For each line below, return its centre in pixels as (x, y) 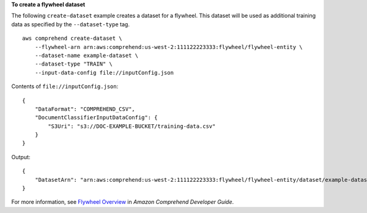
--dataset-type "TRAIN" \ (74, 64)
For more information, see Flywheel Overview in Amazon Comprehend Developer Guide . (123, 202)
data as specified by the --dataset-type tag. (70, 24)
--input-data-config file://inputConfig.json (104, 73)
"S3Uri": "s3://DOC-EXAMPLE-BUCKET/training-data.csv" (132, 126)
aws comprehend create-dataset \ (72, 39)
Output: (21, 157)
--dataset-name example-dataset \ (87, 55)
